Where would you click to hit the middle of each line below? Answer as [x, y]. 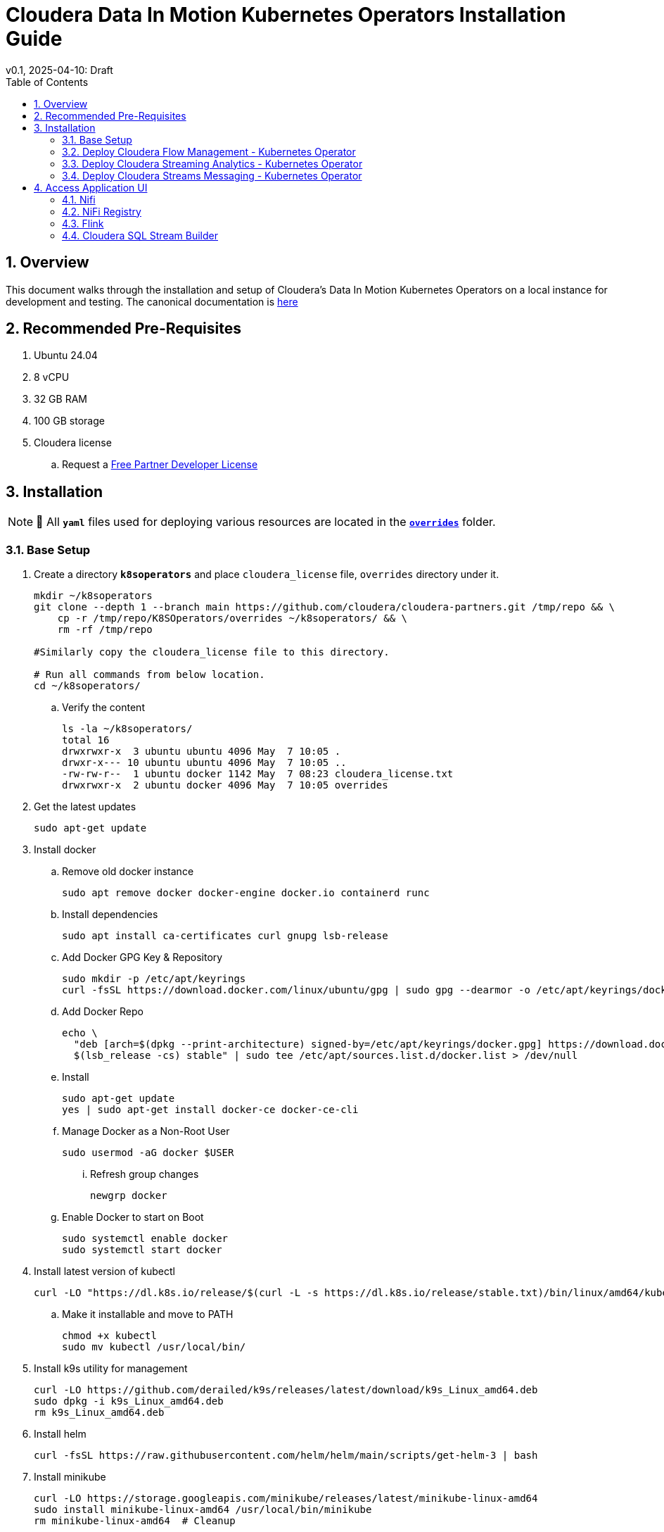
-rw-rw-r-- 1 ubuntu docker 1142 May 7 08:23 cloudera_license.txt [258, 774]
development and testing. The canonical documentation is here [152, 301]
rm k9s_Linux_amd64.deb [99, 1413]
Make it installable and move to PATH [148, 1314]
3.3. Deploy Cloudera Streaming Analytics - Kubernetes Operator [212, 163]
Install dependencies [110, 915]
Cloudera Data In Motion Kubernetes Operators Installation [286, 15]
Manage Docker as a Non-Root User [146, 1131]
